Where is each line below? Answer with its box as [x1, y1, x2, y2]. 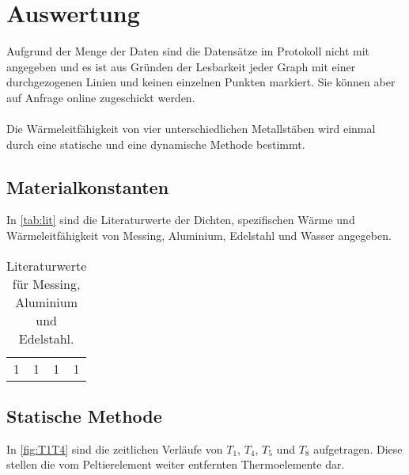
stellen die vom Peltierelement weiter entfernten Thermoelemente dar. [6, 456, 345, 473]
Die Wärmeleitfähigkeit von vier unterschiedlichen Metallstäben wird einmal [6, 120, 376, 137]
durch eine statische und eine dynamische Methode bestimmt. [6, 135, 305, 152]
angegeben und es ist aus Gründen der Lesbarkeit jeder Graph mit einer [6, 58, 356, 74]
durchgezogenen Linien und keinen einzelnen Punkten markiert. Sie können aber [6, 74, 396, 90]
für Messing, [12, 274, 81, 293]
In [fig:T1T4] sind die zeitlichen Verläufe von [6, 440, 223, 457]
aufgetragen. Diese [313, 440, 403, 457]
